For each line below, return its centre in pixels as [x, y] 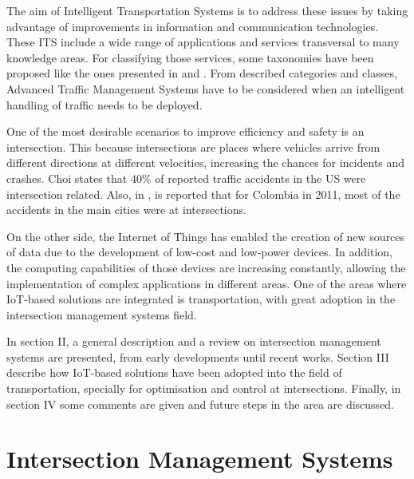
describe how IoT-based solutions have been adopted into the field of [174, 372]
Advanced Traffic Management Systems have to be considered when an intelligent [206, 88]
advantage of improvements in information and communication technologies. [193, 26]
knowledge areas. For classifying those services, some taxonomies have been [190, 57]
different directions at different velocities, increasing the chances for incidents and [206, 162]
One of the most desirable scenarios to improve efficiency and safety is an [185, 131]
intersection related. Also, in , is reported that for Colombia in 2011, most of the [203, 194]
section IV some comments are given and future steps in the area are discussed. [201, 404]
